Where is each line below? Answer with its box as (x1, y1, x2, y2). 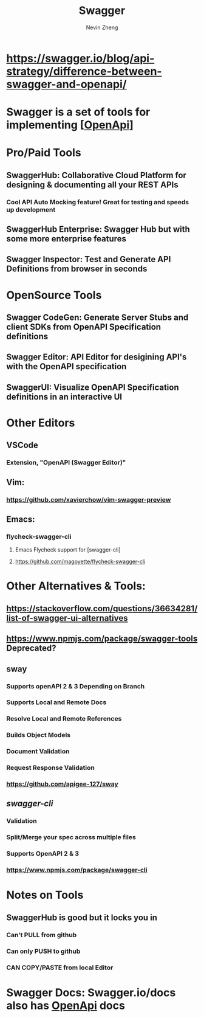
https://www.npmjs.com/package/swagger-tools (6, 634, 198, 644)
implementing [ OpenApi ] (6, 118, 134, 132)
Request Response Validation (6, 764, 95, 772)
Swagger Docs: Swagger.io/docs (6, 986, 176, 999)
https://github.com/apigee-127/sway (6, 780, 118, 788)
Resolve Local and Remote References (6, 715, 122, 723)
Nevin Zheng (86, 24, 118, 31)
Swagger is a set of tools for (6, 105, 151, 119)
